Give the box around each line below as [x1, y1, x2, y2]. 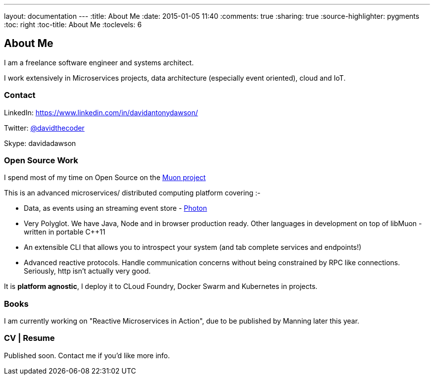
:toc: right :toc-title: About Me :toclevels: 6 [4, 20, 142, 29]
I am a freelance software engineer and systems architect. [4, 58, 194, 67]
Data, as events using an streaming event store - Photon [24, 204, 207, 213]
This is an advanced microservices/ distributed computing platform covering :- [4, 189, 261, 197]
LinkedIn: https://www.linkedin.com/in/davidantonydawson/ [4, 108, 198, 117]
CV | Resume [4, 333, 55, 343]
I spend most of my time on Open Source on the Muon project [4, 173, 206, 182]
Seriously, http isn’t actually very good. [24, 267, 151, 276]
